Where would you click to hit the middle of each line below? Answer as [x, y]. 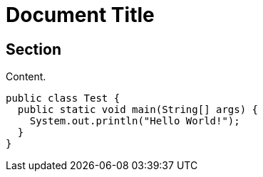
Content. [26, 77]
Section [33, 49]
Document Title [80, 15]
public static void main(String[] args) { [138, 110]
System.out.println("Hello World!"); [135, 121]
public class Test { [63, 98]
